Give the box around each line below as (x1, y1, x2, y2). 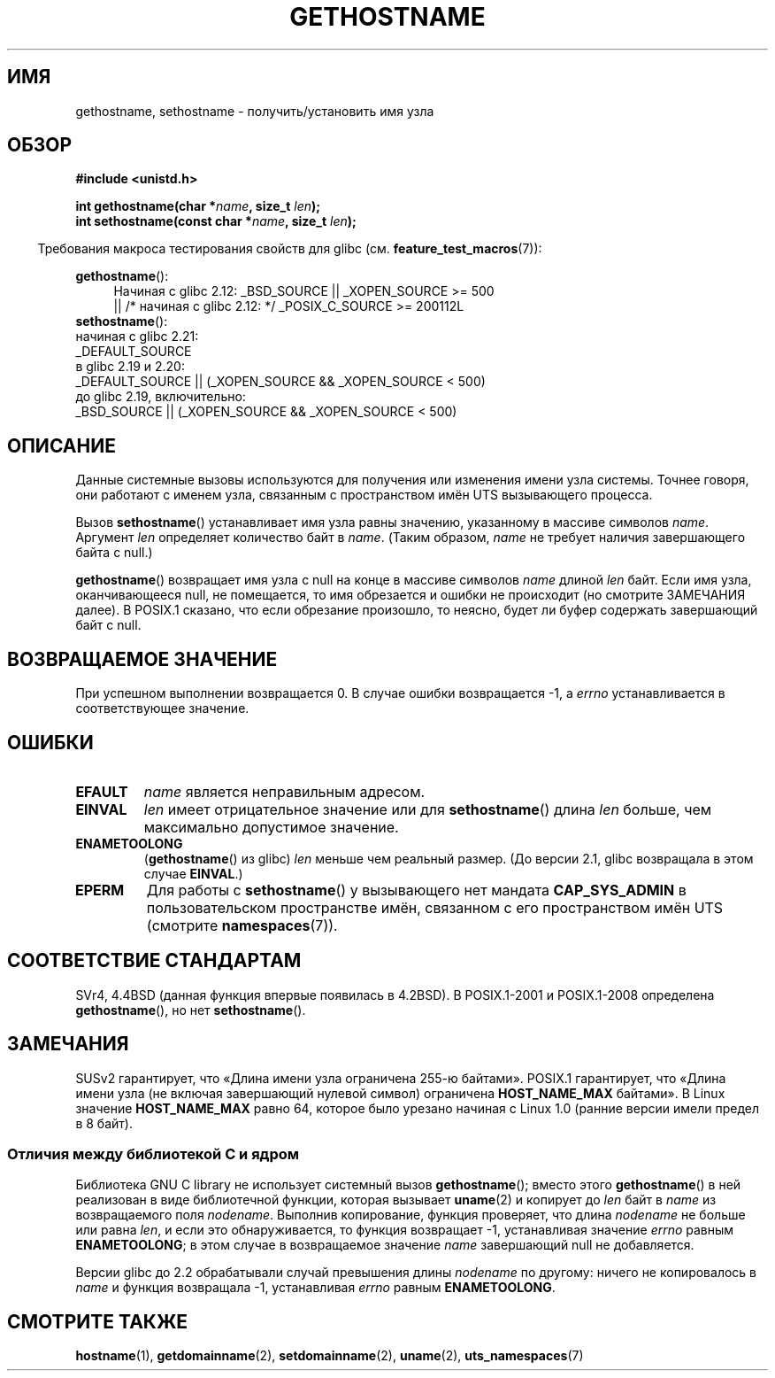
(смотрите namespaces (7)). (146, 916, 338, 934)
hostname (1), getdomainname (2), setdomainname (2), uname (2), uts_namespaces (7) (75, 1348, 584, 1364)
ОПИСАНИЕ (7, 434, 116, 457)
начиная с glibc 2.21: (75, 329, 199, 344)
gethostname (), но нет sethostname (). (75, 1002, 306, 1018)
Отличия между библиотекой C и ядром (7, 1145, 300, 1164)
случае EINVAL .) (143, 865, 243, 881)
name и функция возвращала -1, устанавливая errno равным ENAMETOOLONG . (75, 1280, 556, 1296)
